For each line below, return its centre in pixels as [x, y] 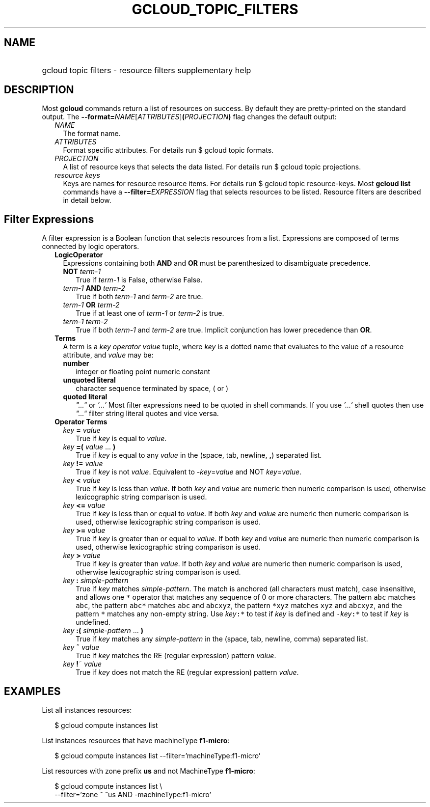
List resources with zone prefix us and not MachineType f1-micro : [148, 771]
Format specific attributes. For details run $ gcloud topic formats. [168, 150]
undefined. [93, 622]
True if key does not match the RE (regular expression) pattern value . [187, 672]
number [76, 363]
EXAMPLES [32, 691]
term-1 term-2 [85, 322]
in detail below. [87, 200]
